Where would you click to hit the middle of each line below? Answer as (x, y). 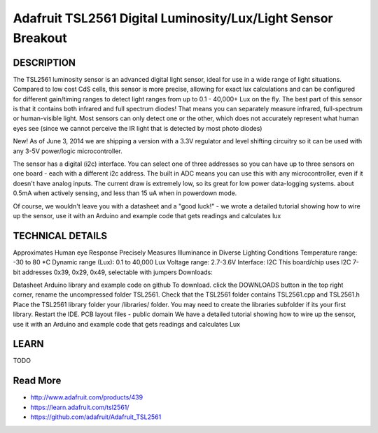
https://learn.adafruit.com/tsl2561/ (80, 407)
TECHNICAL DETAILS (60, 235)
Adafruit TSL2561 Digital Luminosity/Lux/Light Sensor (173, 18)
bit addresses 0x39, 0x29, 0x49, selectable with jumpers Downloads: (113, 272)
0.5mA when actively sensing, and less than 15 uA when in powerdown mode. (125, 193)
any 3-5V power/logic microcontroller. (68, 151)
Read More (37, 381)
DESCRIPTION (44, 63)
